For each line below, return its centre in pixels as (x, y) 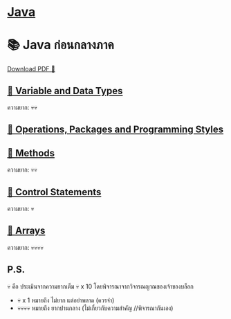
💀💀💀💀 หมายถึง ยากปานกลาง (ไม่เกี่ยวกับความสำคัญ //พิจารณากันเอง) (95, 308)
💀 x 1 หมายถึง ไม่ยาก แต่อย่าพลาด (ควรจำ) (66, 300)
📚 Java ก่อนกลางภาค (61, 45)
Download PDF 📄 (31, 69)
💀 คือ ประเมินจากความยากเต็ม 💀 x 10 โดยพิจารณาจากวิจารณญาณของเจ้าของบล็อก (100, 286)
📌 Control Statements (54, 192)
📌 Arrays (26, 231)
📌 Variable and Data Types (65, 91)
